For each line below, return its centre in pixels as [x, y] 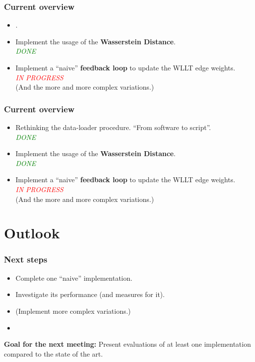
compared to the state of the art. [54, 353]
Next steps [26, 259]
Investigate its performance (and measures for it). [90, 294]
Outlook [32, 233]
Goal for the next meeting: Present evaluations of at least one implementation [127, 344]
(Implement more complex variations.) [73, 311]
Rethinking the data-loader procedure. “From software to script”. [113, 127]
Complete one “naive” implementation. [74, 278]
